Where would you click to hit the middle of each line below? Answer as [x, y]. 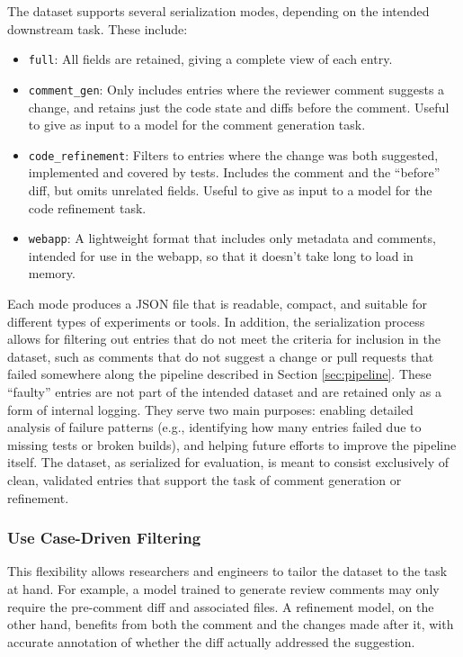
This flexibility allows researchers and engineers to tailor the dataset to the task [227, 571]
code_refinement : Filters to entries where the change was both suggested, [233, 154]
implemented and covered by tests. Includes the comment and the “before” [234, 172]
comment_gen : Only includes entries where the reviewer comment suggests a [236, 89]
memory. [52, 273]
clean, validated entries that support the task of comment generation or [205, 479]
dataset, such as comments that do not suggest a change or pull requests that [221, 356]
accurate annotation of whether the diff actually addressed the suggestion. [211, 641]
